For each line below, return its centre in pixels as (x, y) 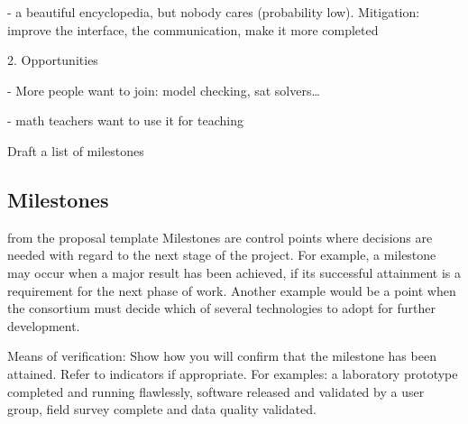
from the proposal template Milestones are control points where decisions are (220, 237)
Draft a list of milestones (76, 150)
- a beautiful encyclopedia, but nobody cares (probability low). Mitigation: (214, 12)
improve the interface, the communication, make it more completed (193, 29)
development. (44, 325)
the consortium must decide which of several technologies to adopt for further (221, 308)
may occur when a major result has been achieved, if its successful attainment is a (234, 272)
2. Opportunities (53, 60)
